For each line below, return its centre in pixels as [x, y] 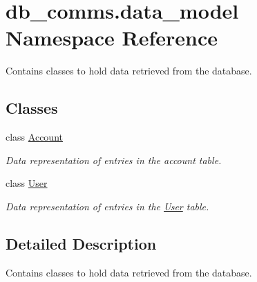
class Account [34, 137]
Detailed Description [81, 243]
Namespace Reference [112, 38]
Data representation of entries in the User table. [107, 206]
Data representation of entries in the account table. [114, 160]
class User [27, 183]
